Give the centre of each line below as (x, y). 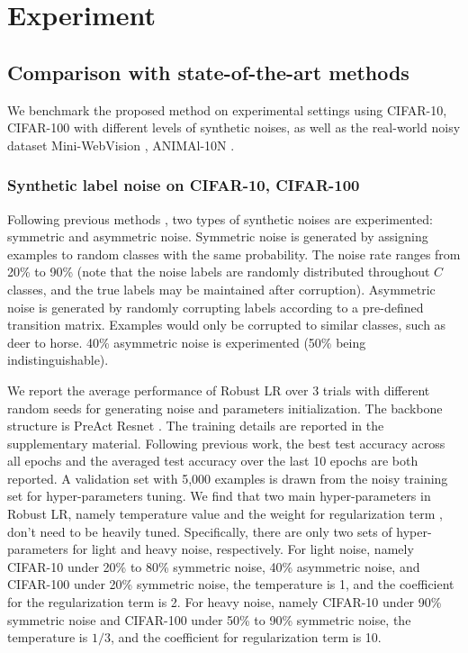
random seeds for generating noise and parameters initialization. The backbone (225, 408)
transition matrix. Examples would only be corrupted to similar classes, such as (227, 325)
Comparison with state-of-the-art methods (208, 72)
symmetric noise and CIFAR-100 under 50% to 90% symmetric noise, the (209, 619)
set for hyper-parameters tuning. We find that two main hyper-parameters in (219, 496)
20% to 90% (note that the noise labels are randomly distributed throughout (219, 272)
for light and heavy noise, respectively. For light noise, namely (243, 549)
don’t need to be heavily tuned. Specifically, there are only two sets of (200, 531)
